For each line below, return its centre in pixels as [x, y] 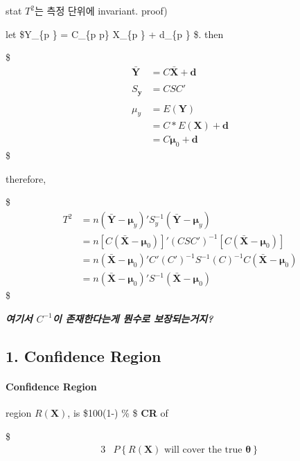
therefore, [26, 178]
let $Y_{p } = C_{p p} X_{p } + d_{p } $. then [115, 34]
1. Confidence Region [83, 355]
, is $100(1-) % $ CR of [118, 412]
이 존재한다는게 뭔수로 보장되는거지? [133, 318]
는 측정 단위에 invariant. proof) [101, 10]
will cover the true [203, 450]
